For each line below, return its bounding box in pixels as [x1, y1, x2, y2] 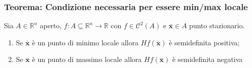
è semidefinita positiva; [169, 37, 240, 47]
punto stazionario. [189, 20, 245, 31]
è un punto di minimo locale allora [32, 37, 139, 47]
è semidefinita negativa [172, 54, 243, 64]
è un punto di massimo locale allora [32, 54, 142, 64]
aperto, [40, 20, 62, 31]
